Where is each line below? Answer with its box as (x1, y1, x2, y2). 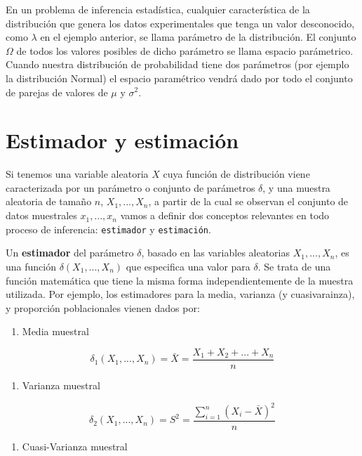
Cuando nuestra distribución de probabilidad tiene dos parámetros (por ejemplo (6, 57, 349, 72)
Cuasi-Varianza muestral (22, 439, 128, 454)
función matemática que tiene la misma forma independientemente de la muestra (6, 273, 354, 287)
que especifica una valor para (126, 259, 250, 273)
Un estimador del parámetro (6, 245, 134, 260)
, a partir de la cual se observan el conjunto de (148, 194, 349, 209)
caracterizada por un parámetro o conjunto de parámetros (6, 180, 255, 195)
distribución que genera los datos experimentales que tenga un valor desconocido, (6, 15, 355, 30)
